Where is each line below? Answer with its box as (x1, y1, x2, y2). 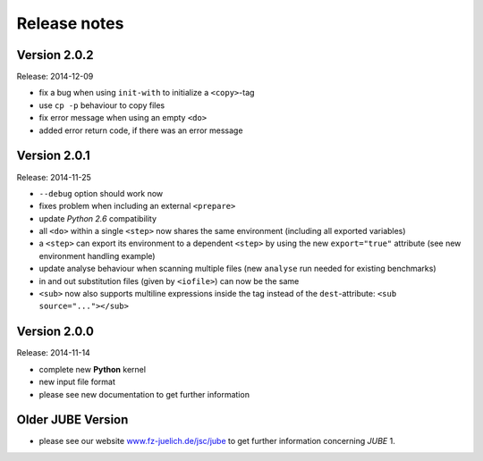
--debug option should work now (38, 188, 164, 198)
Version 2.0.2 (16, 47, 94, 63)
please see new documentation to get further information (38, 389, 250, 399)
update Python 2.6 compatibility (38, 213, 157, 223)
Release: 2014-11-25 (16, 172, 91, 182)
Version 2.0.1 (16, 148, 91, 163)
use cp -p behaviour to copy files (38, 99, 165, 111)
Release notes (16, 13, 124, 33)
